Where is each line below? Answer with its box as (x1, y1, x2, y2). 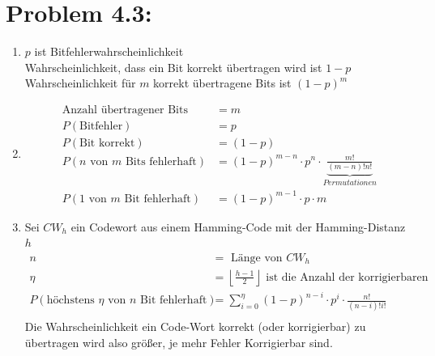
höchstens (46, 295, 95, 307)
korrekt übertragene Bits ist (153, 74, 292, 91)
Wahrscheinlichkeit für (24, 74, 136, 91)
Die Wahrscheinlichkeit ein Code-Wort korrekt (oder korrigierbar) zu (24, 318, 366, 335)
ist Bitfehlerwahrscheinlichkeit (34, 43, 184, 60)
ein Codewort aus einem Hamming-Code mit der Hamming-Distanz (70, 218, 406, 235)
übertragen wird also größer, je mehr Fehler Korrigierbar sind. (24, 334, 333, 350)
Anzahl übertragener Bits (62, 104, 188, 116)
